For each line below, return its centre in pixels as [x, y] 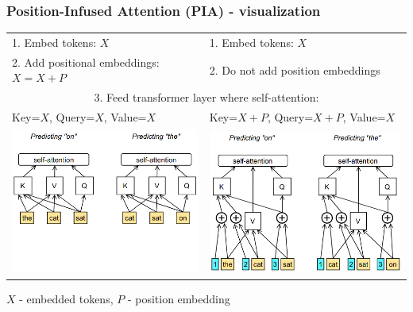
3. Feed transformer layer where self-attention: [206, 97]
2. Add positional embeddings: [86, 62]
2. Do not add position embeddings [295, 69]
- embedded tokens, [66, 299]
